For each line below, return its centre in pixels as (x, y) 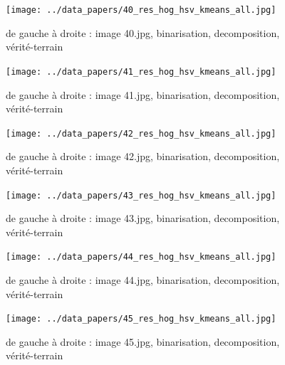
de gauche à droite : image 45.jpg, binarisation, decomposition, (143, 341)
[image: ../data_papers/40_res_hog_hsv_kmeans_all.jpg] (141, 10)
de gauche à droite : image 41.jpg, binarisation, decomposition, (143, 94)
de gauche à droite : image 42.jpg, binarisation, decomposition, (143, 156)
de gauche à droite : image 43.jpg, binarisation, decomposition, (143, 218)
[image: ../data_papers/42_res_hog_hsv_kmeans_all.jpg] (141, 133)
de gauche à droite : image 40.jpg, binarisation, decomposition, (143, 32)
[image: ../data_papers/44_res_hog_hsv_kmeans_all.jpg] (141, 257)
